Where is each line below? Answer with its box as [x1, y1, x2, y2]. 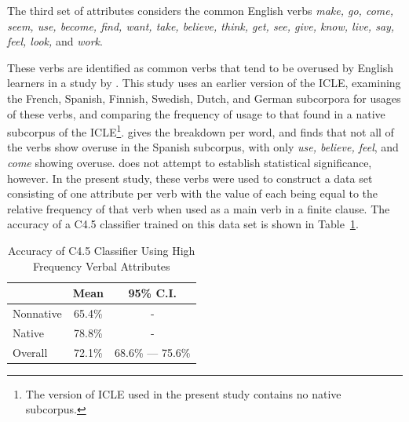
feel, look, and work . [7, 33, 103, 49]
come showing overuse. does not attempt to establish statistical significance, [7, 155, 372, 170]
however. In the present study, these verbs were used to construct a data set [7, 169, 373, 186]
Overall [13, 344, 48, 360]
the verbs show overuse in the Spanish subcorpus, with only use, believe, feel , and [7, 139, 399, 155]
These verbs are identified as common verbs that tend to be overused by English [7, 59, 393, 75]
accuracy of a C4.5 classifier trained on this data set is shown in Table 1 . [7, 216, 359, 232]
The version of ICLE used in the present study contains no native [25, 385, 341, 402]
